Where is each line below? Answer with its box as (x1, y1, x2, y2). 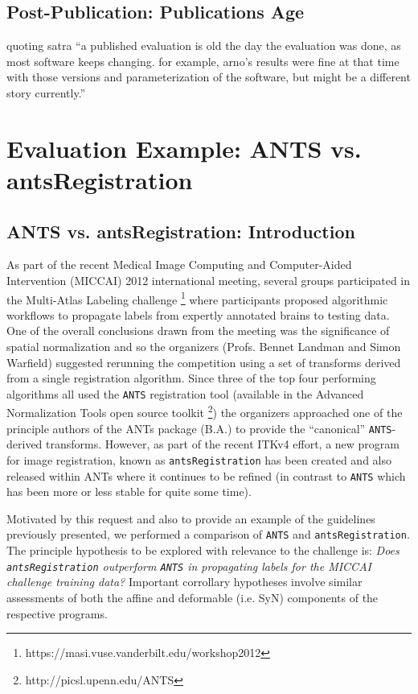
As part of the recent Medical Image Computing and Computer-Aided (6, 256, 352, 273)
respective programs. (6, 605, 108, 622)
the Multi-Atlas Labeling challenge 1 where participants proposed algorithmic (6, 288, 388, 308)
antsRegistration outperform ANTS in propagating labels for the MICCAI (6, 557, 371, 574)
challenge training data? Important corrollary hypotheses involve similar (6, 573, 363, 590)
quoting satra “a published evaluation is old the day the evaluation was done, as (6, 37, 401, 54)
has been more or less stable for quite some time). (6, 483, 252, 500)
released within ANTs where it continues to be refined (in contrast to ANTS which (6, 467, 406, 484)
